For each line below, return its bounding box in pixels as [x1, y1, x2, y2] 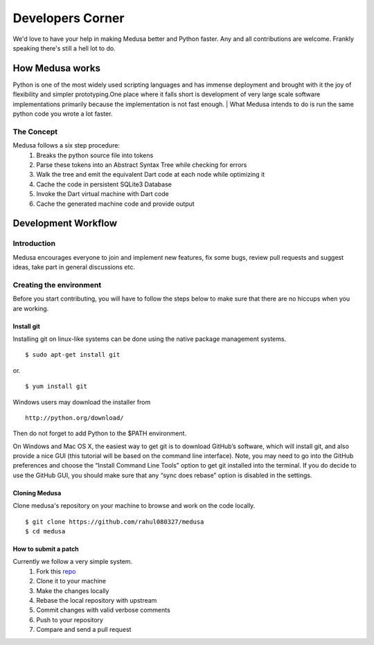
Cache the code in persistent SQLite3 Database [36, 180, 172, 188]
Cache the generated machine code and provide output [36, 200, 195, 208]
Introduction [12, 239, 55, 249]
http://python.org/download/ [25, 414, 124, 422]
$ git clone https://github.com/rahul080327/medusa [25, 518, 204, 526]
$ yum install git [25, 382, 88, 391]
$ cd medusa [25, 527, 66, 536]
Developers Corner [12, 10, 125, 26]
